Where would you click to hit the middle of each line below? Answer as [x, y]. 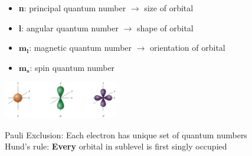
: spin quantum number [72, 67]
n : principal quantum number [72, 8]
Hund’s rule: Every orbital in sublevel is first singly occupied [116, 146]
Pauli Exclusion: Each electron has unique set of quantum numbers [126, 134]
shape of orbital [165, 27]
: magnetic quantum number [81, 48]
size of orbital [169, 8]
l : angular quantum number [68, 27]
